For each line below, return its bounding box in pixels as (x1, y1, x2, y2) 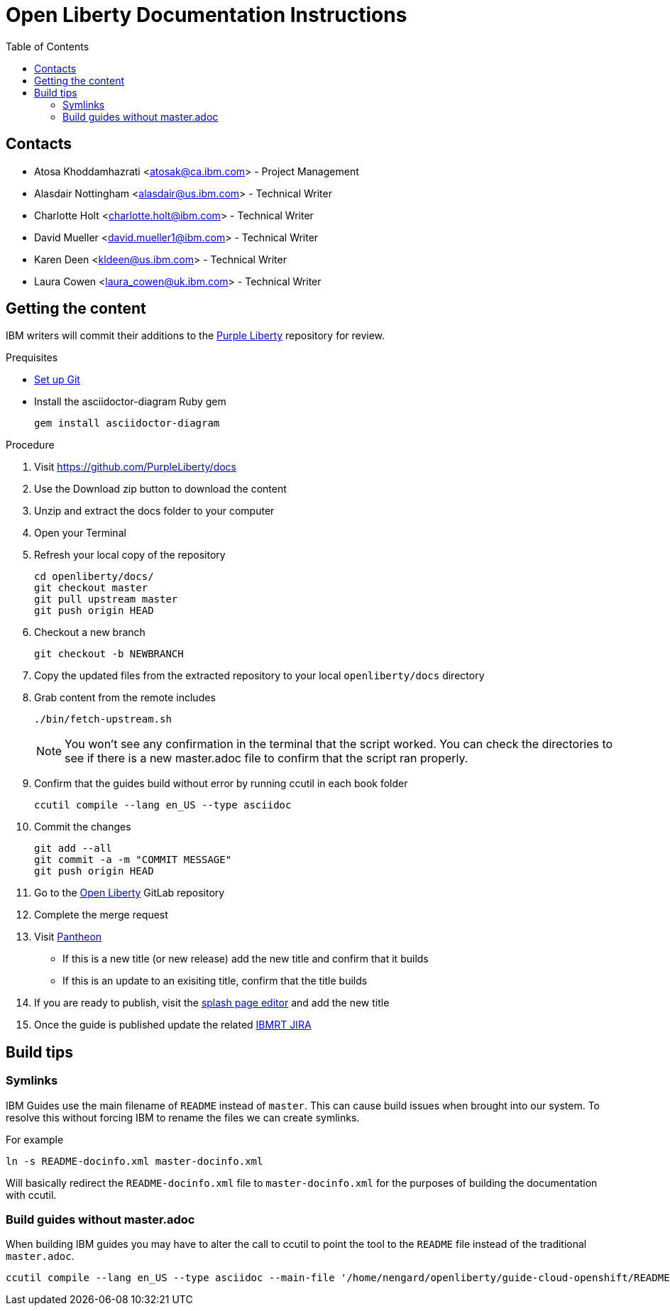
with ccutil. (6, 1188, 57, 1201)
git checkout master (34, 582, 148, 594)
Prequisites (6, 351, 58, 364)
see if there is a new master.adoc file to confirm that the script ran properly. (65, 751, 468, 766)
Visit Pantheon (34, 931, 102, 943)
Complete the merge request (34, 909, 168, 921)
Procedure (6, 439, 55, 451)
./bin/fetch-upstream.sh (34, 713, 172, 725)
